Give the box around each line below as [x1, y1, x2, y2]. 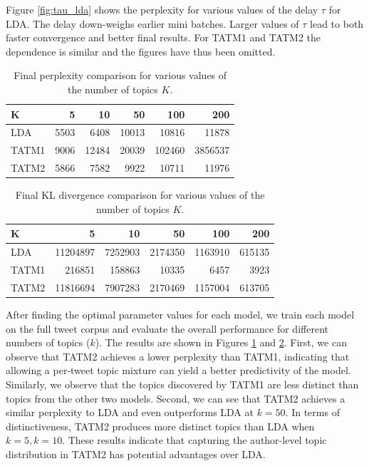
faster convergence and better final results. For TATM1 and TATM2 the [6, 30, 321, 45]
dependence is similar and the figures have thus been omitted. [6, 43, 276, 58]
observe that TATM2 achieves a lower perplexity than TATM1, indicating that [6, 348, 350, 363]
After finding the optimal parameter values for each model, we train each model [6, 307, 355, 321]
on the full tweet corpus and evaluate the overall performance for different [6, 321, 328, 336]
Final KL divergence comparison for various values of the [15, 187, 265, 202]
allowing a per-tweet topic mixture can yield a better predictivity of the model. [6, 363, 351, 378]
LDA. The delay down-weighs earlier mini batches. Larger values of [6, 16, 299, 31]
